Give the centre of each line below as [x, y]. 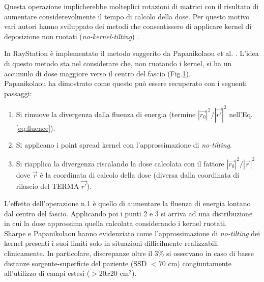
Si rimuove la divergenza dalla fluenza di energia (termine [106, 114]
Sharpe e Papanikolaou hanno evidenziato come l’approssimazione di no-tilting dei [132, 233]
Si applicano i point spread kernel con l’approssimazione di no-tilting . [124, 145]
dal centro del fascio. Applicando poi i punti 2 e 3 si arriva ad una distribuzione [128, 213]
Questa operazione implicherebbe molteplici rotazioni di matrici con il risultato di [131, 6]
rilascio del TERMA [48, 186]
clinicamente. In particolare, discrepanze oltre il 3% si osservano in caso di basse [129, 253]
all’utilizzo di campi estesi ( [47, 273]
